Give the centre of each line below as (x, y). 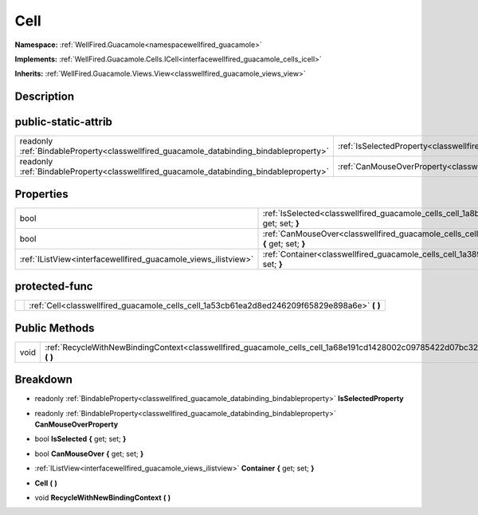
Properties (41, 194)
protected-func (54, 287)
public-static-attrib (64, 122)
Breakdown (44, 380)
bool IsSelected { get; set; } (80, 439)
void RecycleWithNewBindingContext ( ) (103, 497)
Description (45, 97)
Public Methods (55, 328)
